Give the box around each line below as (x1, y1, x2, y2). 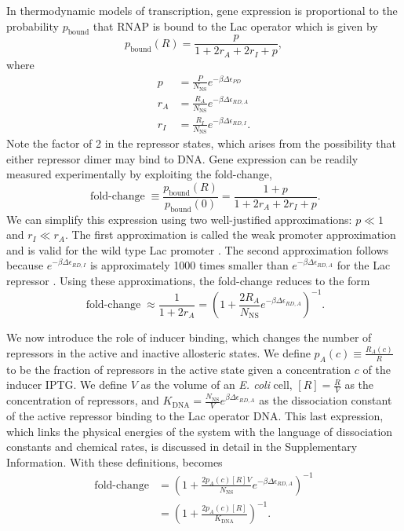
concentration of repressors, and (6, 392, 159, 408)
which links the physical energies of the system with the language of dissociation (6, 423, 393, 439)
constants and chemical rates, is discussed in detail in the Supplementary (6, 438, 358, 455)
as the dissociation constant (259, 392, 392, 408)
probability (6, 17, 59, 34)
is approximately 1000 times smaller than (89, 257, 289, 273)
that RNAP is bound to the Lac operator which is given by (93, 17, 378, 34)
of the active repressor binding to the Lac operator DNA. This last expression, (6, 408, 384, 424)
